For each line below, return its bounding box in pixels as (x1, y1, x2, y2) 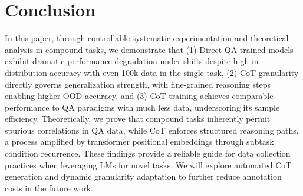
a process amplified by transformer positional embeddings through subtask (5, 135, 274, 148)
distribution (5, 66, 47, 78)
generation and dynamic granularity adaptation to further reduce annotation (5, 170, 282, 182)
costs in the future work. (5, 181, 93, 194)
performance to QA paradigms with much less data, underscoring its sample (5, 101, 280, 113)
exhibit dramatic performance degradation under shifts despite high (5, 55, 249, 67)
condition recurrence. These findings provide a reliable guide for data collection (5, 147, 291, 160)
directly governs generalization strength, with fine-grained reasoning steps (5, 78, 271, 90)
